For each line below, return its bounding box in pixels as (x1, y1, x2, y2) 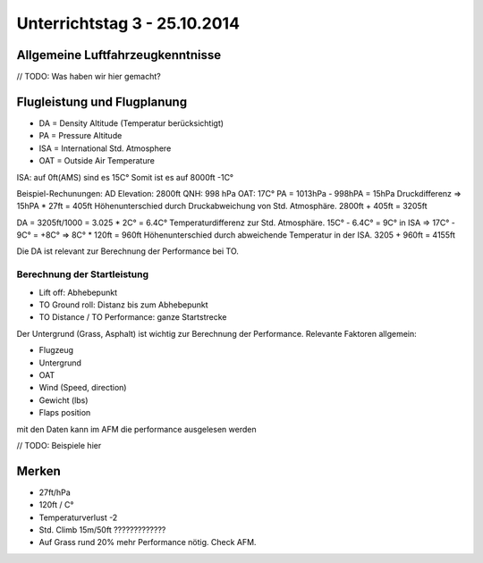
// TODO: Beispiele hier (16, 440, 102, 450)
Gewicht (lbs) (38, 394, 89, 406)
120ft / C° (38, 500, 74, 510)
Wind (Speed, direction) (38, 382, 127, 393)
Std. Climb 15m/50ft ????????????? (38, 525, 166, 535)
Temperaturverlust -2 (38, 512, 118, 523)
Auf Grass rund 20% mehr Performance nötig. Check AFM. (38, 537, 257, 548)
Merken (16, 463, 62, 478)
